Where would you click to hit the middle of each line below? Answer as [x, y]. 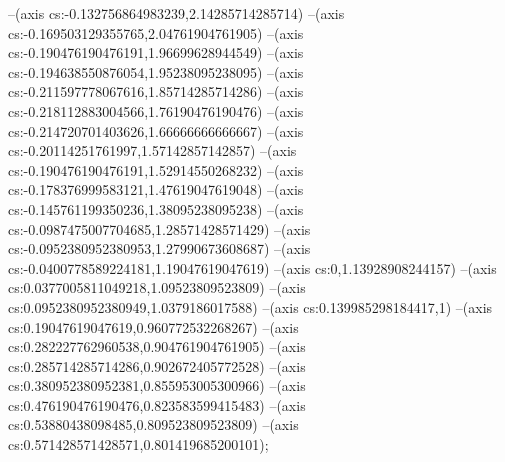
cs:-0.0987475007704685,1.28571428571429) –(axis [159, 228]
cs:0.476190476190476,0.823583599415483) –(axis [157, 404]
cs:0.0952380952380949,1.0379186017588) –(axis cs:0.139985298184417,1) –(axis [250, 306]
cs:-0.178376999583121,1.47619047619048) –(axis [156, 189]
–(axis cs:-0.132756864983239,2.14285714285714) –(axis [176, 13]
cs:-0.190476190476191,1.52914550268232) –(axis [156, 169]
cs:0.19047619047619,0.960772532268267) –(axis [153, 326]
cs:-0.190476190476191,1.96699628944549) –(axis [156, 52]
